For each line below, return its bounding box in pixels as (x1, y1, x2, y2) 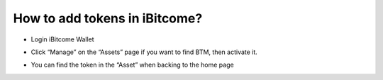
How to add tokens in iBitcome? (13, 11, 203, 26)
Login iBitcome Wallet (30, 35, 95, 44)
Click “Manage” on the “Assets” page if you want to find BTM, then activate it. (30, 48, 258, 56)
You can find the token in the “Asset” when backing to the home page (30, 60, 234, 69)
